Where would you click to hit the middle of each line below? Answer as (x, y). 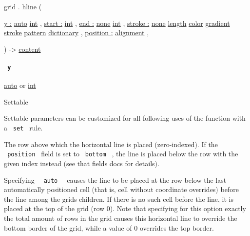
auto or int (20, 85)
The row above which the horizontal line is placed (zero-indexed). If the (111, 144)
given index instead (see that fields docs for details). (82, 163)
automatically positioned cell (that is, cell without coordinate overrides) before (121, 189)
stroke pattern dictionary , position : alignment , (77, 32)
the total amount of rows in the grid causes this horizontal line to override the (121, 218)
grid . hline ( (23, 6)
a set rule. (23, 128)
